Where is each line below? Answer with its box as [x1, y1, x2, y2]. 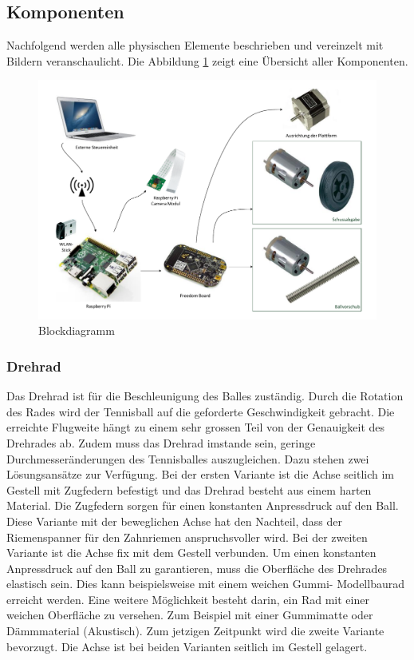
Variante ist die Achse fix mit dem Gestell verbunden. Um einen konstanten [6, 544, 377, 561]
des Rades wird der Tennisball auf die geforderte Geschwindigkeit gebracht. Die [6, 403, 395, 419]
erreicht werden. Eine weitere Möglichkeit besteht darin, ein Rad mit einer [6, 590, 369, 607]
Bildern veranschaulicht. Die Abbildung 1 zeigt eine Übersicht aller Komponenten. [6, 52, 408, 69]
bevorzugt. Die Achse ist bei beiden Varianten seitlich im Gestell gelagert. [6, 638, 368, 654]
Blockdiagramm [38, 322, 115, 339]
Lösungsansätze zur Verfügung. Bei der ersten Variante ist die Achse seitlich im [6, 466, 395, 483]
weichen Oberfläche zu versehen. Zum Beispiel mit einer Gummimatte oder [6, 606, 373, 623]
